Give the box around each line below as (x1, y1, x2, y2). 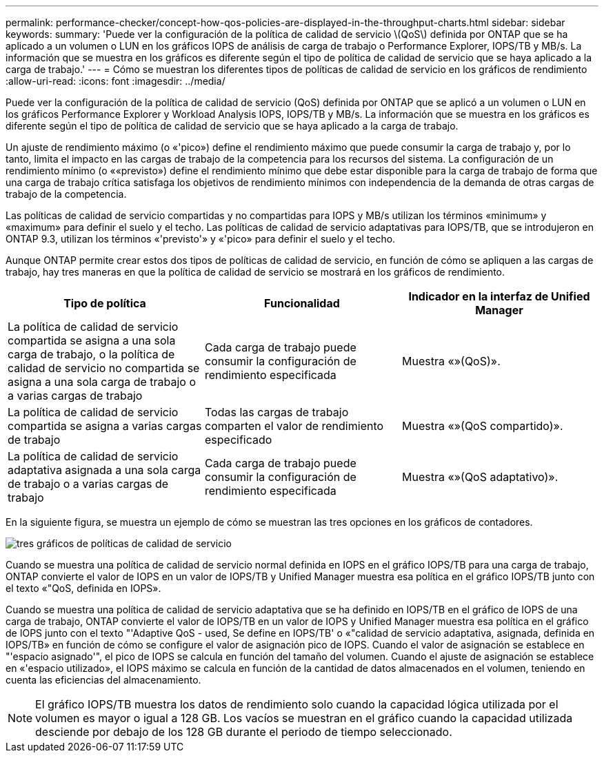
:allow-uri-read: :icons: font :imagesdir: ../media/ (6, 75, 225, 87)
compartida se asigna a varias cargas (8, 419, 202, 433)
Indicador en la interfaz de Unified (408, 289, 590, 303)
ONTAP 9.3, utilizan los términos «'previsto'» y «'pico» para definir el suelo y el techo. (6, 233, 396, 245)
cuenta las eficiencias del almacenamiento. (6, 674, 201, 686)
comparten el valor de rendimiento (204, 419, 384, 433)
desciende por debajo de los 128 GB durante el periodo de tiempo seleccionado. (35, 725, 452, 739)
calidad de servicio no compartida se (8, 361, 200, 375)
